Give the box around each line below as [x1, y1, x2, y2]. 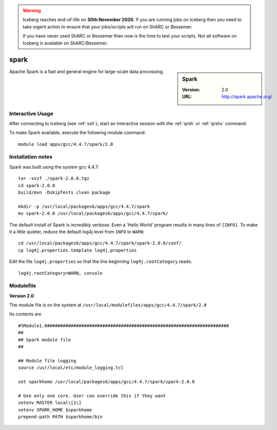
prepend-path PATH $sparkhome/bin [18, 413, 102, 419]
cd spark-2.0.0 [18, 183, 55, 188]
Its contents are [9, 311, 42, 317]
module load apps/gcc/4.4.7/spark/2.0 [18, 141, 113, 147]
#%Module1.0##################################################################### [18, 323, 229, 328]
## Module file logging [18, 358, 76, 363]
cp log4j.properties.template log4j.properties [18, 247, 137, 253]
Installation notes [9, 153, 52, 160]
